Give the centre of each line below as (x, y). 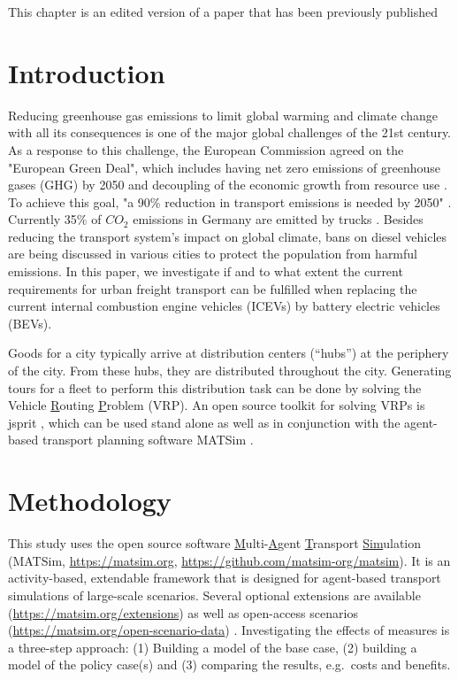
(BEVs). (30, 323)
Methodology (90, 501)
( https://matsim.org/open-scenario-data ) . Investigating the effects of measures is (229, 630)
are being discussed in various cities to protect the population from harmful (213, 254)
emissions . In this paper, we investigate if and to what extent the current (206, 271)
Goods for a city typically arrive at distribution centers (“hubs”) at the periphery (229, 353)
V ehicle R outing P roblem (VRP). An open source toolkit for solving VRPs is (217, 405)
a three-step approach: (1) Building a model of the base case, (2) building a (213, 647)
